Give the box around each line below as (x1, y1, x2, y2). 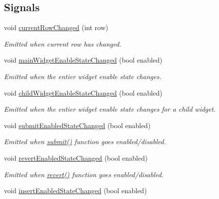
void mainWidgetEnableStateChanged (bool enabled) (4, 55, 163, 65)
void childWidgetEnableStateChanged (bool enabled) (4, 87, 163, 98)
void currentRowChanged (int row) (4, 22, 109, 33)
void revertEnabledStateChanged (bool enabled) (4, 152, 148, 163)
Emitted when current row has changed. (4, 38, 122, 49)
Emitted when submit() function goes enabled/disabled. (4, 136, 166, 147)
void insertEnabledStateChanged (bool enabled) (4, 185, 147, 196)
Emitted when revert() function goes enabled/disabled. (4, 169, 164, 179)
